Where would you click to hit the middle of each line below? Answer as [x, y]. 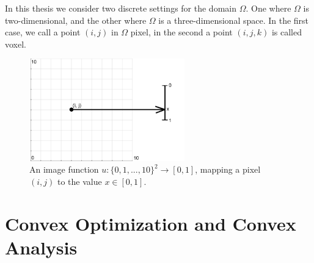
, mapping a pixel [228, 169]
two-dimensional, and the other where [76, 20]
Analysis [41, 247]
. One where [268, 8]
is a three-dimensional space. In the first [234, 20]
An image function [64, 169]
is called [287, 32]
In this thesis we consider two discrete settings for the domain [121, 8]
